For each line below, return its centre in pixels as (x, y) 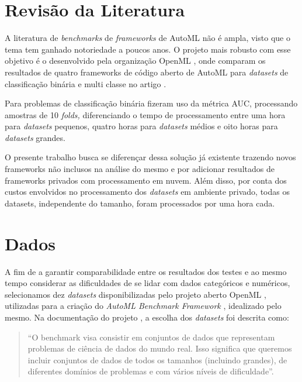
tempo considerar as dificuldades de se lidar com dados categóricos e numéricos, (147, 283)
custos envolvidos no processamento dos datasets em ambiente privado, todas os (147, 192)
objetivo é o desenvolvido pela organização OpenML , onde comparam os (135, 61)
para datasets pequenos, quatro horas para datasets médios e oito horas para (141, 126)
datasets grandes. (35, 137)
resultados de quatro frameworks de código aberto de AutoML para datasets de (147, 72)
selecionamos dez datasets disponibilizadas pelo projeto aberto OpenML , (136, 294)
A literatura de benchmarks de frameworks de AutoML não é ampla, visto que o (147, 38)
